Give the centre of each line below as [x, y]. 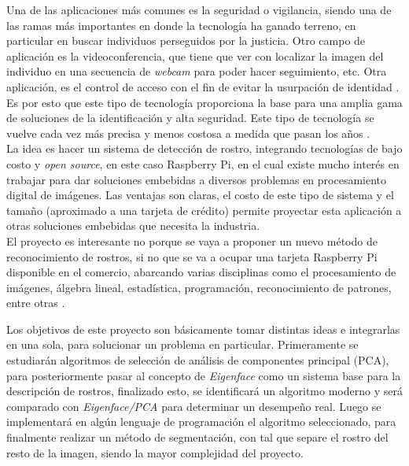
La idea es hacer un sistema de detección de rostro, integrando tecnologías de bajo [204, 148]
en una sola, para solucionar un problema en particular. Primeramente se [182, 344]
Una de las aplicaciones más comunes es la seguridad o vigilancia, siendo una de [199, 9]
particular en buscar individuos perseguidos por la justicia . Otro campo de [186, 41]
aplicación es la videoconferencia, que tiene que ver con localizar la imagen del [195, 55]
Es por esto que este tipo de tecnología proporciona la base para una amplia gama [204, 102]
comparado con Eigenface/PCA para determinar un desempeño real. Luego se [194, 406]
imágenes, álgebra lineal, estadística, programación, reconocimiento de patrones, [199, 287]
